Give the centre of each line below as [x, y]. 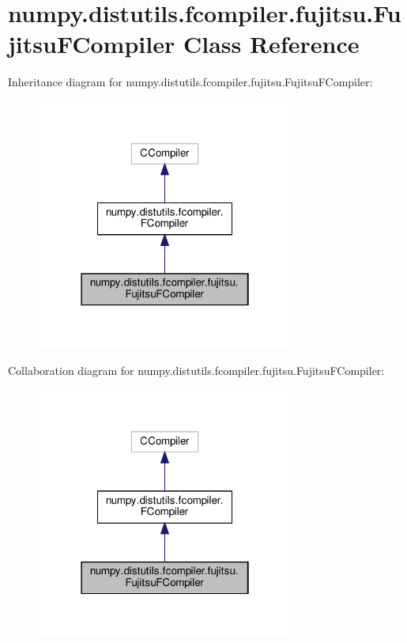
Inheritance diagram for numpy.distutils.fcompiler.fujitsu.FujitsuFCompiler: [190, 82]
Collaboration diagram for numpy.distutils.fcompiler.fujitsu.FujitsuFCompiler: [196, 370]
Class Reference [271, 44]
